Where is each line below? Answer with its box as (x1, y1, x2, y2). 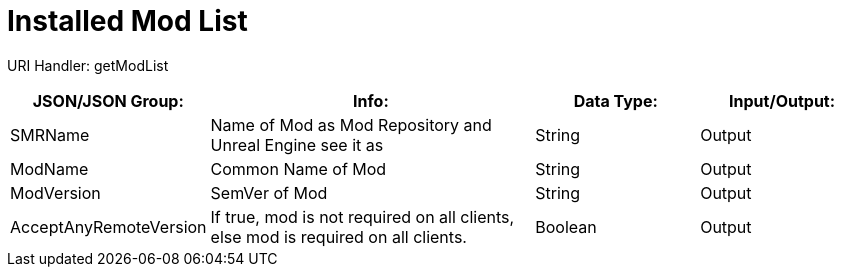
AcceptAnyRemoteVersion (10, 216, 207, 237)
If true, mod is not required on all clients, (210, 206, 515, 227)
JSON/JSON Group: (32, 90, 184, 111)
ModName (10, 158, 89, 179)
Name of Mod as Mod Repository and (210, 114, 492, 135)
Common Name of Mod (210, 158, 387, 179)
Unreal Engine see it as (210, 134, 384, 155)
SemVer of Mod (210, 182, 328, 203)
